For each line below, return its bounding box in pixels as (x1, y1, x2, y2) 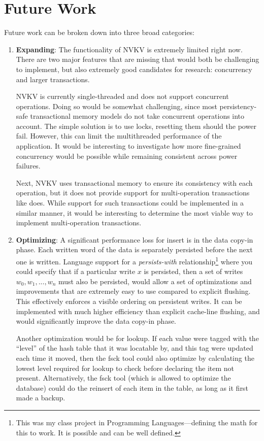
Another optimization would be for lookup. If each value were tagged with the (16, 332, 259, 343)
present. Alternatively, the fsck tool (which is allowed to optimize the (16, 372, 231, 383)
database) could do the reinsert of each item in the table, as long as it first (16, 382, 248, 393)
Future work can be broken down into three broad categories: (4, 27, 195, 38)
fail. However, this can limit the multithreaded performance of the (16, 130, 222, 141)
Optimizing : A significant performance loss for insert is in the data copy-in (16, 234, 253, 245)
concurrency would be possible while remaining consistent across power (16, 150, 238, 161)
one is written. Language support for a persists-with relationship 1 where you (16, 255, 253, 266)
